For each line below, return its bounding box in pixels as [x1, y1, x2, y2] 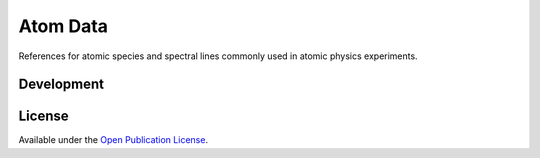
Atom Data [18, 15, 109, 37]
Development [18, 76, 105, 93]
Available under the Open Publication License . [18, 134, 209, 146]
